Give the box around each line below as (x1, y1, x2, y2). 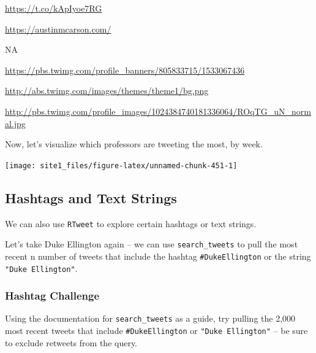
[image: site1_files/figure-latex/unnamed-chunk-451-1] (5, 161, 238, 170)
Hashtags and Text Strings (5, 188, 177, 207)
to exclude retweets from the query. (5, 336, 138, 349)
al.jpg (5, 117, 26, 130)
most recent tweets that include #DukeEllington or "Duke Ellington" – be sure (5, 324, 308, 337)
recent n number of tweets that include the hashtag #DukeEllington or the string (5, 249, 311, 262)
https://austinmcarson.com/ (5, 22, 111, 35)
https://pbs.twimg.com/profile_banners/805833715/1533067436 (5, 63, 245, 76)
